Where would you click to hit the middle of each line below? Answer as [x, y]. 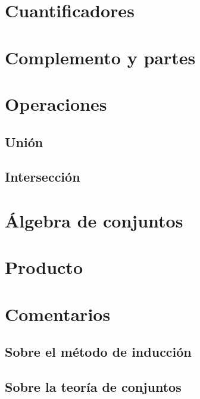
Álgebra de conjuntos [94, 220]
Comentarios [58, 314]
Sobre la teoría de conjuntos [93, 386]
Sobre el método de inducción [98, 352]
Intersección [43, 177]
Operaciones [56, 103]
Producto [44, 267]
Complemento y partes [100, 57]
